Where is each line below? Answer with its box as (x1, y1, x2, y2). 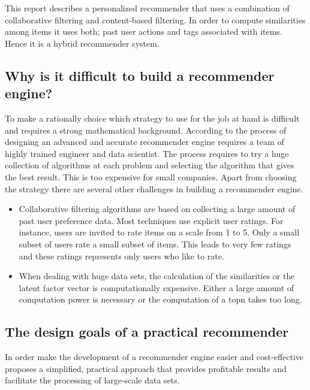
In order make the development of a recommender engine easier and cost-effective (5, 350, 304, 363)
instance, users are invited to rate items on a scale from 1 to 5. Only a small (19, 226, 300, 238)
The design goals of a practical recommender (5, 322, 289, 341)
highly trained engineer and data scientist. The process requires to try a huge (5, 147, 289, 159)
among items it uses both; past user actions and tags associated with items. (5, 25, 282, 38)
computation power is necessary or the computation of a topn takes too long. (19, 293, 302, 306)
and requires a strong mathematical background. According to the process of (5, 123, 287, 136)
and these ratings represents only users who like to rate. (19, 249, 224, 262)
